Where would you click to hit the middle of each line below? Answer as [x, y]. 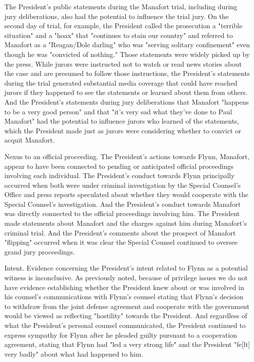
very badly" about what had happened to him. [74, 353]
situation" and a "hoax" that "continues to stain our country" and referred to [119, 35]
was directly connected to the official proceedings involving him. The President [122, 213]
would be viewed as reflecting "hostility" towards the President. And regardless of [126, 316]
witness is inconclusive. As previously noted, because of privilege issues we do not [126, 278]
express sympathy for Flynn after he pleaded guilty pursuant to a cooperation [121, 335]
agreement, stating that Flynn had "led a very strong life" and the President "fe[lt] [127, 344]
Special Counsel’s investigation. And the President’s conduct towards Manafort [123, 204]
